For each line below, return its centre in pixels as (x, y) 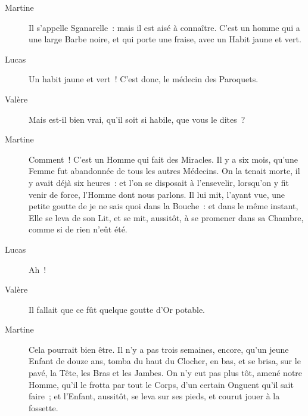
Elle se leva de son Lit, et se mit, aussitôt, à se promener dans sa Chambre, (166, 217)
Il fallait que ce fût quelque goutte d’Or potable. (117, 309)
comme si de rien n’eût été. (78, 229)
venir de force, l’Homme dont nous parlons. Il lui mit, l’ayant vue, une (157, 194)
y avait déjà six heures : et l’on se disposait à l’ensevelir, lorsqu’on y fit (159, 182)
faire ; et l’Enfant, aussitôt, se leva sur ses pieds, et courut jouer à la (154, 396)
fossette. (43, 407)
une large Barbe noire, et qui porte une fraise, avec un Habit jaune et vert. (165, 39)
